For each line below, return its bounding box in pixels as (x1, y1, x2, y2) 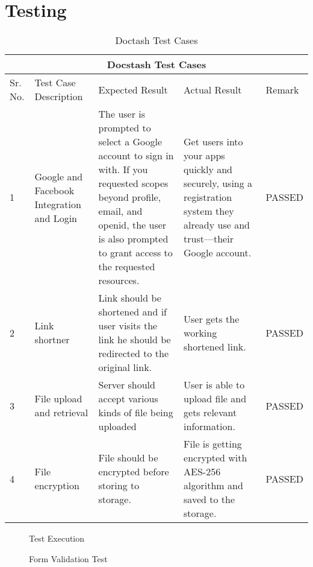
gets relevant (184, 405, 237, 420)
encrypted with (184, 451, 247, 465)
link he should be (98, 332, 171, 347)
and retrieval (34, 405, 88, 420)
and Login (34, 211, 78, 225)
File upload (34, 391, 82, 406)
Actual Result (184, 82, 242, 97)
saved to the (184, 492, 235, 507)
